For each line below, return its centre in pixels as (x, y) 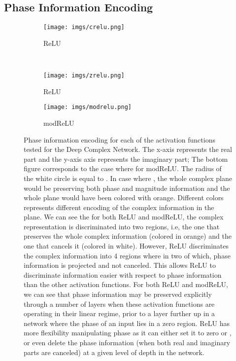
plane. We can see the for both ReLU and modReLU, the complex (124, 217)
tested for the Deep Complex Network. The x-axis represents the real (128, 149)
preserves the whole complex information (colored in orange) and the (128, 236)
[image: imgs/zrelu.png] (84, 76)
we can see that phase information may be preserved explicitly (118, 294)
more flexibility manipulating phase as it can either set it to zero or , (128, 333)
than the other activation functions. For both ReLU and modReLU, (126, 284)
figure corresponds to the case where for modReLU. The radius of (123, 168)
